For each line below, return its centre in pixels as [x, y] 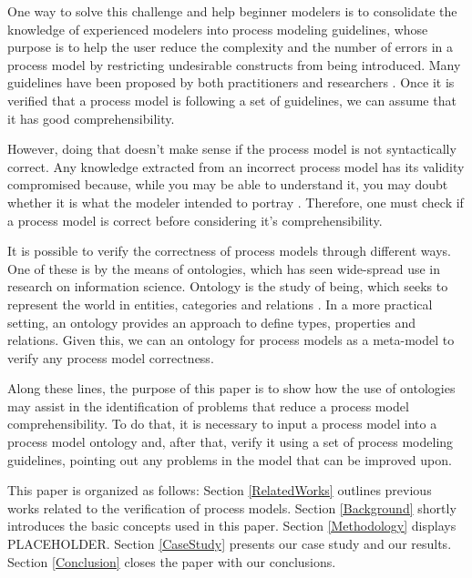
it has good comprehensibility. [91, 118]
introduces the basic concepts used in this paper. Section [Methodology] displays [232, 526]
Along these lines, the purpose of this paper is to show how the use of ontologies [231, 388]
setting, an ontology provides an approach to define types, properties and [212, 322]
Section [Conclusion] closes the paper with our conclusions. [172, 561]
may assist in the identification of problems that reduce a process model [208, 406]
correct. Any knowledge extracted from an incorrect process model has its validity [236, 166]
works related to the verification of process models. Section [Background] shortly [232, 507]
